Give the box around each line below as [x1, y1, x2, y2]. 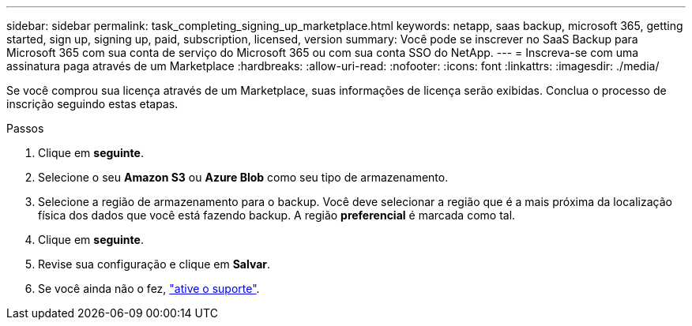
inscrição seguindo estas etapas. [6, 97, 179, 111]
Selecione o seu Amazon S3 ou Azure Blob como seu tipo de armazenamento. [38, 170, 449, 184]
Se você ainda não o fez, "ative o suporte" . [38, 282, 260, 295]
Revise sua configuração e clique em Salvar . [38, 257, 271, 271]
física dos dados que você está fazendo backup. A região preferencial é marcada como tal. [38, 208, 516, 222]
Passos [6, 122, 44, 135]
